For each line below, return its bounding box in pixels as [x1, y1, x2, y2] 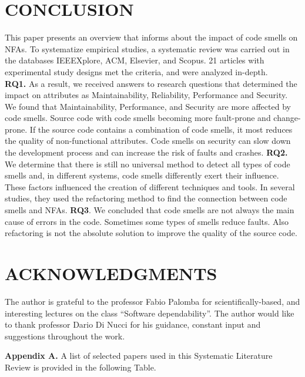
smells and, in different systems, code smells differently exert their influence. [5, 169, 279, 181]
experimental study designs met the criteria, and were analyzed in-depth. [5, 65, 268, 78]
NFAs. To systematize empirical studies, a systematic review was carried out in [5, 42, 290, 55]
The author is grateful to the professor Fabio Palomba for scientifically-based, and [5, 295, 300, 307]
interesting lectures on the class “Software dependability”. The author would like [5, 307, 294, 319]
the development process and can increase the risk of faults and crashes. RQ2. [5, 146, 288, 159]
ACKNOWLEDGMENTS [5, 261, 217, 285]
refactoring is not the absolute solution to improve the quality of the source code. [5, 227, 297, 239]
